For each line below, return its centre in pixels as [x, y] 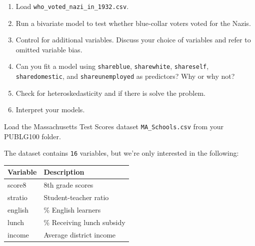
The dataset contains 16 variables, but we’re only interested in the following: [121, 153]
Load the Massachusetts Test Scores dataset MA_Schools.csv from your [114, 126]
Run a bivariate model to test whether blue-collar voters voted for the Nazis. [133, 23]
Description [64, 172]
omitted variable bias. [49, 49]
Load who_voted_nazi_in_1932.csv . [72, 6]
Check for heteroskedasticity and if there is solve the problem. [111, 93]
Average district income [80, 234]
